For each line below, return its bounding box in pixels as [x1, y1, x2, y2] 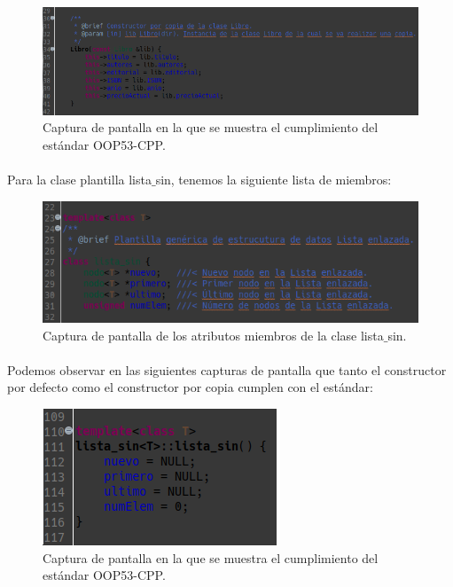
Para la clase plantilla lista [7, 170, 152, 189]
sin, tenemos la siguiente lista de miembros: [155, 170, 392, 189]
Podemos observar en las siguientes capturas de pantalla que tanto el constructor [7, 360, 447, 379]
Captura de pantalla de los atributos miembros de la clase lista [43, 325, 384, 344]
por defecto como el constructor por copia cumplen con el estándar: [7, 378, 373, 396]
